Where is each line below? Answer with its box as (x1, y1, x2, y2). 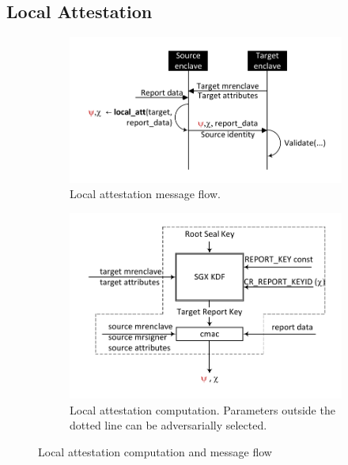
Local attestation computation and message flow (38, 443, 272, 459)
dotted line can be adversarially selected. (70, 417, 267, 433)
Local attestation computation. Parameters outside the (70, 401, 335, 418)
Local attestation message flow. (70, 186, 221, 202)
